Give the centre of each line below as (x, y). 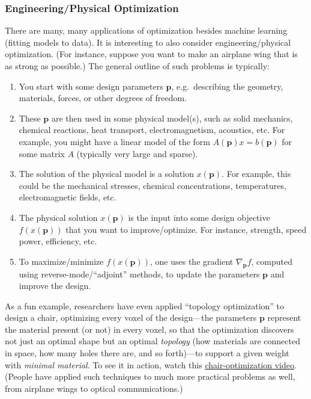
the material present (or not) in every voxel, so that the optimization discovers (149, 329)
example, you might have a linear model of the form (114, 141)
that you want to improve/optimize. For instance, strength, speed (186, 229)
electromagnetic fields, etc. (68, 197)
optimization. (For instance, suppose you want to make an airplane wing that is (151, 54)
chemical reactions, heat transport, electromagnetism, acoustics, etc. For (152, 130)
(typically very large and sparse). (137, 153)
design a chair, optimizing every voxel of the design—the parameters (131, 317)
